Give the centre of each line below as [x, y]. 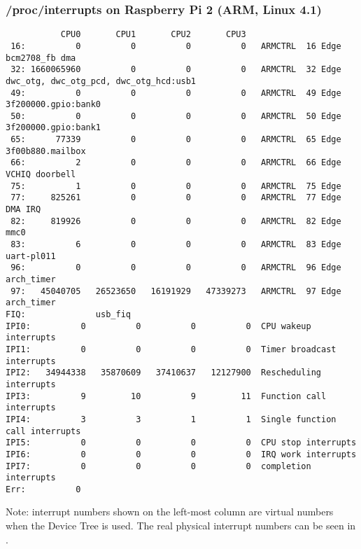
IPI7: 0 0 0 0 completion [158, 466]
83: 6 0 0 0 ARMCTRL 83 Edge [176, 245]
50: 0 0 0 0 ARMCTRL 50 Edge [176, 116]
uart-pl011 [31, 256]
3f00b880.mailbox [46, 151]
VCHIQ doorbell [41, 175]
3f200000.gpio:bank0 [54, 105]
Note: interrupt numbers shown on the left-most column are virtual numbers [170, 512]
